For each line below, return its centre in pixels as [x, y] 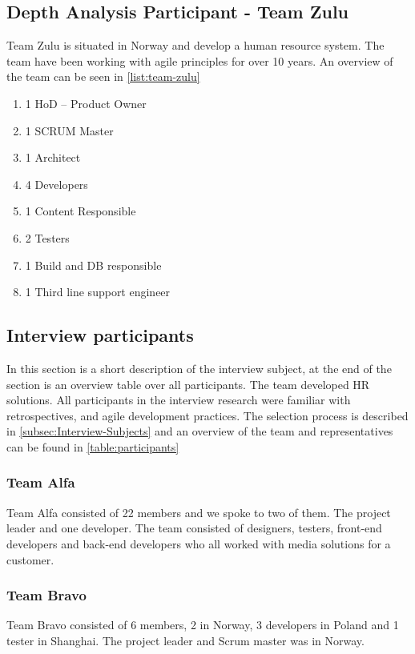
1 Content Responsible [81, 211]
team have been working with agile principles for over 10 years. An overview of [200, 60]
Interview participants [100, 335]
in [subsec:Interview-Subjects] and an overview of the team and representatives [200, 431]
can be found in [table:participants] [93, 446]
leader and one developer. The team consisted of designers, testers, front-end [194, 528]
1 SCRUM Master [69, 130]
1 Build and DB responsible [93, 265]
